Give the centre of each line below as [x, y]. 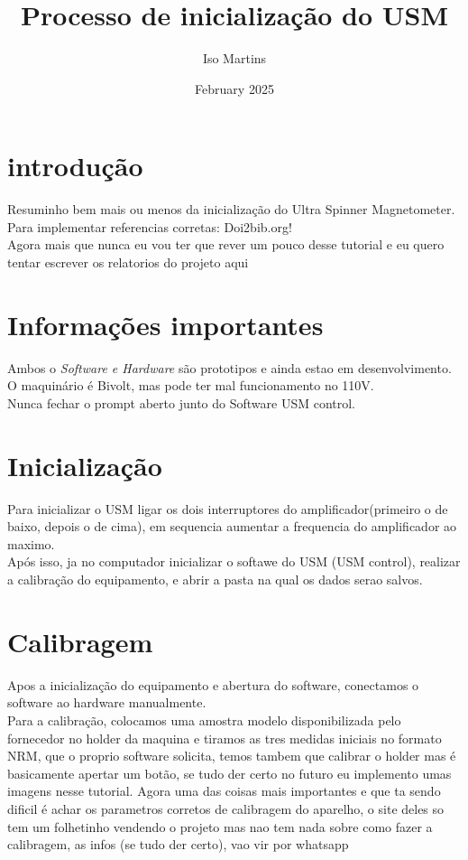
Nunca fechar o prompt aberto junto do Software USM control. [182, 402]
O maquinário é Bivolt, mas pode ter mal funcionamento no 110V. [191, 385]
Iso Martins [234, 58]
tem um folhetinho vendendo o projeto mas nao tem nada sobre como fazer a [220, 826]
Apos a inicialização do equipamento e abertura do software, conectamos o [213, 684]
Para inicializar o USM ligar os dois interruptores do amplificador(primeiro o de [228, 508]
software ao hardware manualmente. [107, 702]
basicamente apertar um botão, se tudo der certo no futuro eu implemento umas [229, 773]
